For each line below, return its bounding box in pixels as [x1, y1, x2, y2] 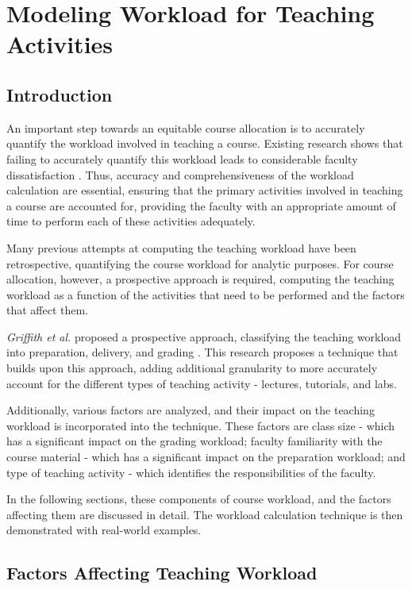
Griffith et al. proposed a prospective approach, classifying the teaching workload [6, 328, 402, 345]
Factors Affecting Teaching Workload [6, 560, 318, 585]
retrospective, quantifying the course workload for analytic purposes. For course [6, 255, 394, 271]
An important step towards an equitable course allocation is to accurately [6, 119, 365, 136]
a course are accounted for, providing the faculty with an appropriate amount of [6, 197, 396, 214]
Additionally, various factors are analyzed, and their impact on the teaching [6, 402, 375, 418]
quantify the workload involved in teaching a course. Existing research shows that [6, 135, 403, 152]
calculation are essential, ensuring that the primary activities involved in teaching [6, 182, 403, 198]
